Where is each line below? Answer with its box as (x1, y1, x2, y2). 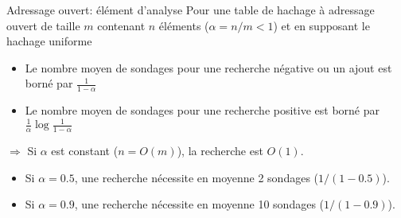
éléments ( (158, 17, 209, 33)
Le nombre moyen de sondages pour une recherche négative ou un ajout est (25, 59, 392, 76)
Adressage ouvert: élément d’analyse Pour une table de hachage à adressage (6, 2, 375, 18)
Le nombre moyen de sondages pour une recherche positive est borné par (25, 102, 380, 119)
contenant (97, 17, 146, 33)
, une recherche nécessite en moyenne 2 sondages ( (74, 169, 319, 185)
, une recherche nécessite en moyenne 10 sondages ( (74, 196, 325, 212)
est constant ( (51, 142, 119, 159)
